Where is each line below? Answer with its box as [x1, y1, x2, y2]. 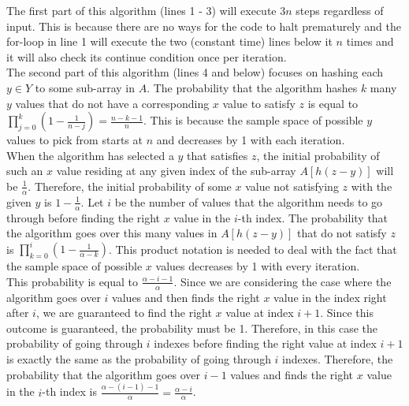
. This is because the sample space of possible [143, 112, 363, 129]
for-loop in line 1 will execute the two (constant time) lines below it [6, 33, 333, 50]
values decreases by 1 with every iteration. [155, 258, 360, 274]
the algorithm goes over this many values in [6, 225, 218, 241]
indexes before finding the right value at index [154, 335, 377, 352]
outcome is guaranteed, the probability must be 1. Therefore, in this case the [6, 319, 378, 336]
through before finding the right [6, 209, 161, 225]
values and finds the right [230, 366, 354, 382]
